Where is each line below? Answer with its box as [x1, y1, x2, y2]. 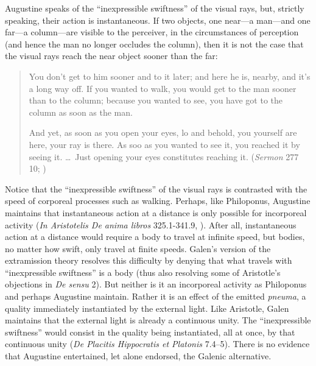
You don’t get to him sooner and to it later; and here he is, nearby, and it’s [29, 69, 311, 82]
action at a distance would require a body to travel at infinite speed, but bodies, [5, 230, 305, 243]
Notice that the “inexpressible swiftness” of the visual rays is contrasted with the [5, 182, 307, 195]
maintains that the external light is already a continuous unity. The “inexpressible [5, 314, 311, 326]
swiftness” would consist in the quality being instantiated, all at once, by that [5, 325, 295, 338]
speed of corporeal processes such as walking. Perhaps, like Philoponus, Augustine [5, 194, 311, 207]
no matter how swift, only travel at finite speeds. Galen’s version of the [5, 242, 271, 255]
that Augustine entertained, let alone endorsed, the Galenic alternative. [5, 350, 272, 362]
